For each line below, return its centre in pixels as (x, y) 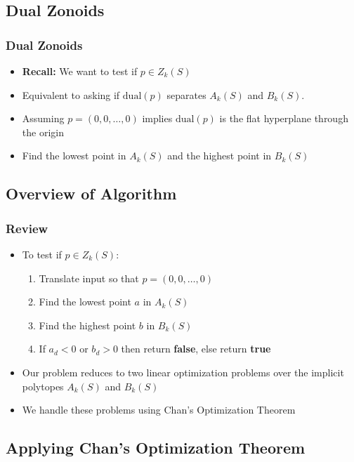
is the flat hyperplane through (284, 118)
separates (186, 94)
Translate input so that (89, 278)
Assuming (43, 118)
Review (27, 228)
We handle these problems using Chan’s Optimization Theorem (159, 410)
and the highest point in (219, 156)
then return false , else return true (196, 349)
